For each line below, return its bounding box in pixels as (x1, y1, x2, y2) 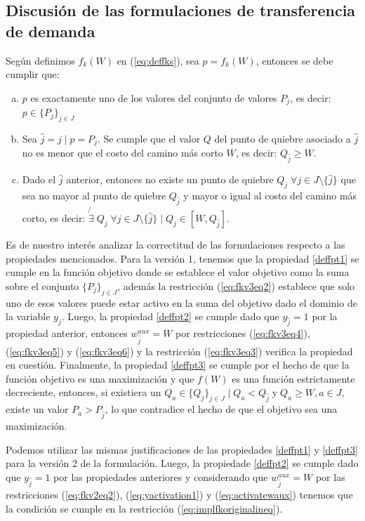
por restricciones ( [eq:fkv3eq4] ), (175, 325, 310, 340)
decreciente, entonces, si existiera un (6, 385, 161, 400)
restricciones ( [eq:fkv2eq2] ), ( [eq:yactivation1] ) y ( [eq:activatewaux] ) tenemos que (6, 487, 353, 502)
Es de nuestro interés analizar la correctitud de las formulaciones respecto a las (6, 237, 345, 251)
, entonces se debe (255, 53, 333, 67)
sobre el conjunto (6, 278, 79, 293)
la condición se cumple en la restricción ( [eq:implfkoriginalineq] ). (6, 501, 283, 516)
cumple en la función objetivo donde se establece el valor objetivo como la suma (6, 265, 350, 279)
